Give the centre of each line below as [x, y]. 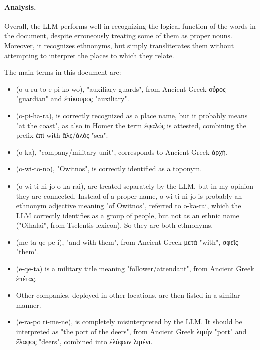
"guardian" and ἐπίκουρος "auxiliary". [72, 99]
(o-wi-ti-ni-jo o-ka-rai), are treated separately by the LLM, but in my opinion [135, 185]
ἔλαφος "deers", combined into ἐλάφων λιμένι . [84, 341]
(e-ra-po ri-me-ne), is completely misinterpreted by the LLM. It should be [129, 322]
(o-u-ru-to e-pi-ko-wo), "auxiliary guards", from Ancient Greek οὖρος [121, 89]
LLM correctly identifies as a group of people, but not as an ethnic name [127, 215]
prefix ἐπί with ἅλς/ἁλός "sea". [62, 135]
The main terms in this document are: [63, 72]
